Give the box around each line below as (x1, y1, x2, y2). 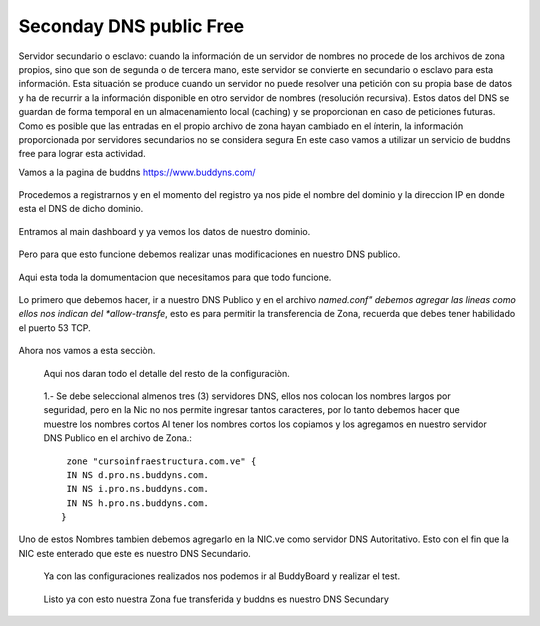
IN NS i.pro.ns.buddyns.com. (66, 483, 210, 495)
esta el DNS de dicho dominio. (18, 203, 144, 215)
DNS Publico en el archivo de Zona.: (43, 432, 192, 444)
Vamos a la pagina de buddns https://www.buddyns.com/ (18, 166, 256, 178)
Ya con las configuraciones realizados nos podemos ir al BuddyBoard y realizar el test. (43, 570, 400, 582)
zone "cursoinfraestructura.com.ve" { (66, 455, 257, 467)
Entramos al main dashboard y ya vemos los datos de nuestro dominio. (18, 225, 311, 237)
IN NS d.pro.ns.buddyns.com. (66, 469, 210, 480)
